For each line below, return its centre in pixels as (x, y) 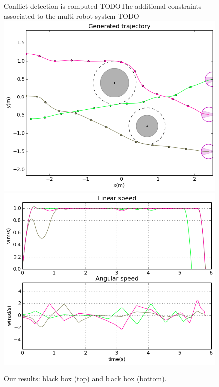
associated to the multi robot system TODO (72, 16)
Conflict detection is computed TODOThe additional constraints (103, 6)
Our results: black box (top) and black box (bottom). (85, 378)
